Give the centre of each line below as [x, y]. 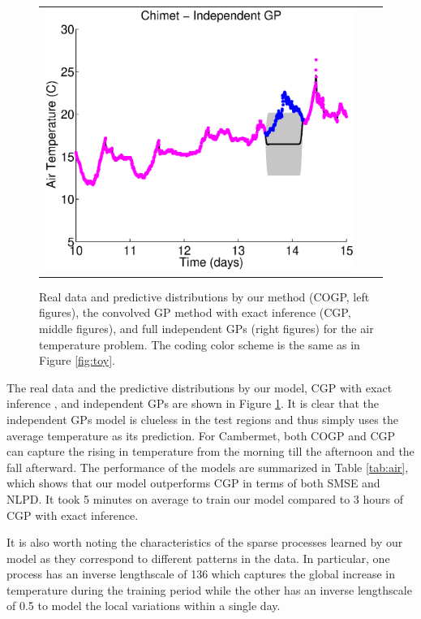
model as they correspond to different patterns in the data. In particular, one [198, 558]
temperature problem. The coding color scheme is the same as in [200, 344]
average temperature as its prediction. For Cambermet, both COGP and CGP [201, 435]
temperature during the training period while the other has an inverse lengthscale [209, 589]
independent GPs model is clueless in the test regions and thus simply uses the [202, 419]
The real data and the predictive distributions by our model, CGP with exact [200, 387]
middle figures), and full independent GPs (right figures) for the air [206, 328]
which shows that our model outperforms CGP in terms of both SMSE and [193, 483]
